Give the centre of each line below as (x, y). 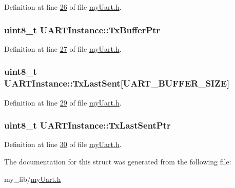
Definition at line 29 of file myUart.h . (63, 102)
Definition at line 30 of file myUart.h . (63, 144)
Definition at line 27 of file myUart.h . (63, 48)
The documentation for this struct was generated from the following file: (118, 161)
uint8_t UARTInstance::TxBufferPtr (82, 29)
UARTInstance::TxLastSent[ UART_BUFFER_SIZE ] (117, 83)
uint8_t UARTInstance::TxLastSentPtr (87, 125)
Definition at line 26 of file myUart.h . (63, 7)
